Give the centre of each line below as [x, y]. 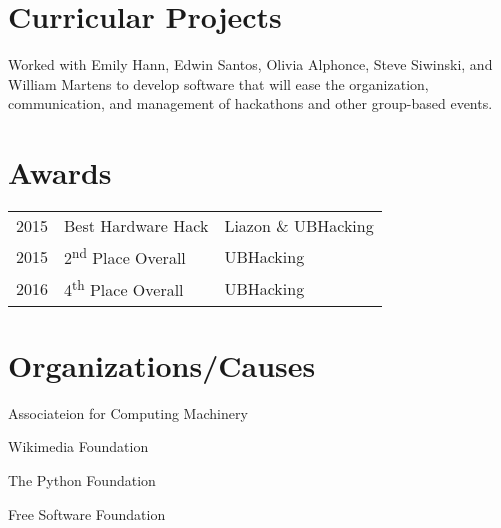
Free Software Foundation [87, 513]
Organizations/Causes [162, 364]
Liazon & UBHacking [299, 226]
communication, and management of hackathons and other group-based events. [250, 103]
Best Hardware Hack [136, 226]
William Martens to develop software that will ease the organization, [218, 83]
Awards [60, 172]
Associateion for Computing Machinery [128, 412]
